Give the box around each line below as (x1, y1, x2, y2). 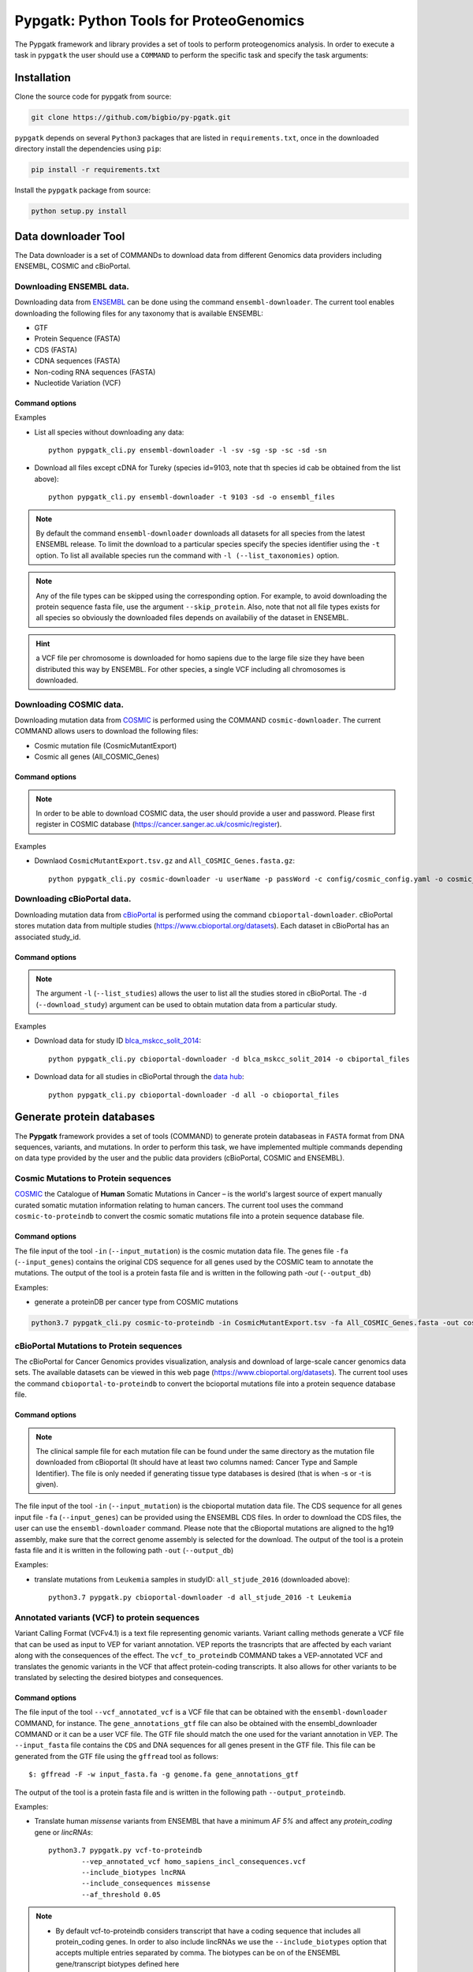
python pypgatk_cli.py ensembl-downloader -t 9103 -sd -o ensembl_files (48, 493, 335, 502)
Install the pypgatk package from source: (14, 185, 151, 195)
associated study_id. (14, 932, 81, 942)
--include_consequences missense (81, 1879, 210, 1888)
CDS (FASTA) (34, 345, 78, 354)
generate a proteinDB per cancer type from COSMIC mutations (34, 1298, 239, 1307)
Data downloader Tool (14, 230, 125, 243)
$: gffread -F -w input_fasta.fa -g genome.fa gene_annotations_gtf (28, 1770, 299, 1779)
